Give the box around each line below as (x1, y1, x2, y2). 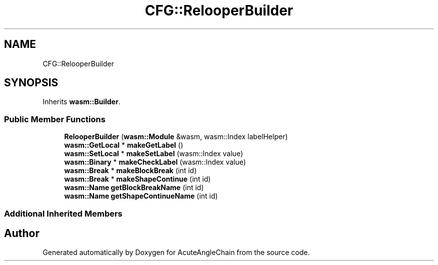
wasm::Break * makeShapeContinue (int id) (64, 175, 211, 184)
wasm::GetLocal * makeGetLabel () (64, 141, 183, 150)
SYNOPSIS (4, 76, 58, 89)
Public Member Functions (4, 114, 105, 124)
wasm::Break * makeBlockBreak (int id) (64, 166, 197, 175)
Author (4, 227, 39, 240)
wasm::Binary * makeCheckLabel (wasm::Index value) (64, 158, 246, 167)
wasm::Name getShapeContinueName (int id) (64, 192, 218, 201)
